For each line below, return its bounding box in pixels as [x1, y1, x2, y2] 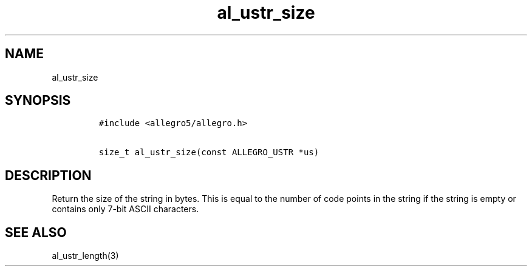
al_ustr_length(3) [52, 250, 119, 261]
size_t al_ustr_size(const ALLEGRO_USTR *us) [98, 147, 319, 158]
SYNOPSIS [5, 93, 71, 109]
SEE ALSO [5, 224, 67, 240]
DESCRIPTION [5, 167, 92, 183]
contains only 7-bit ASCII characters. [52, 204, 199, 215]
